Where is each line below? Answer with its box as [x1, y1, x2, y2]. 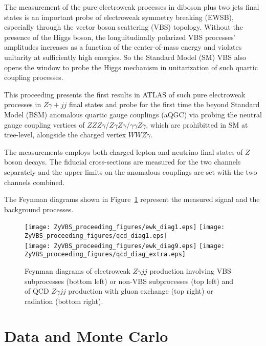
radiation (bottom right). [25, 295, 103, 306]
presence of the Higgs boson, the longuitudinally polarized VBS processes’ [4, 31, 236, 42]
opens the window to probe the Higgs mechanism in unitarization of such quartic [4, 62, 258, 72]
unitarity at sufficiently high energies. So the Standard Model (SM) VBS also [4, 51, 247, 62]
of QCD [25, 286, 49, 296]
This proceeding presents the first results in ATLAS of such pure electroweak [4, 89, 246, 99]
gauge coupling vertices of [4, 119, 85, 130]
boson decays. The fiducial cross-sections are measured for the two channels [4, 156, 241, 167]
